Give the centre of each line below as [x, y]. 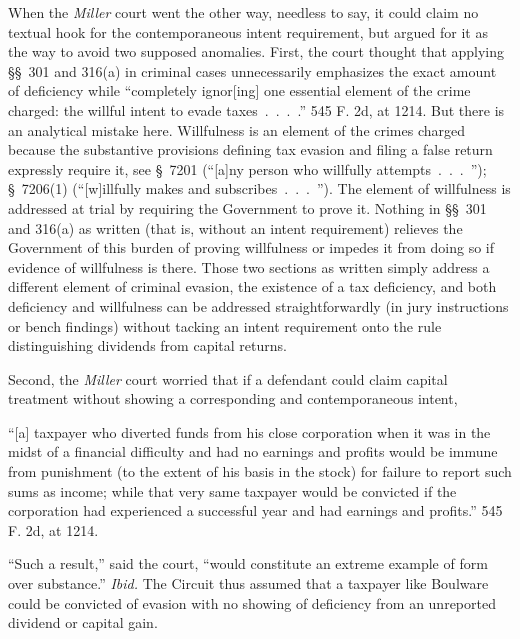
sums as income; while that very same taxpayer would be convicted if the [232, 490]
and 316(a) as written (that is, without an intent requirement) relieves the [235, 227]
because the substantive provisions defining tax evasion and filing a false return [250, 149]
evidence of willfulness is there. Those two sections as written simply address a [249, 266]
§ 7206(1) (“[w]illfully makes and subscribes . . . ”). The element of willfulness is [259, 188]
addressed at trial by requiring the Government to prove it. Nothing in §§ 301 [247, 207]
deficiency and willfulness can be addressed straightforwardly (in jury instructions [258, 305]
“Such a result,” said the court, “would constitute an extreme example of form [248, 563]
